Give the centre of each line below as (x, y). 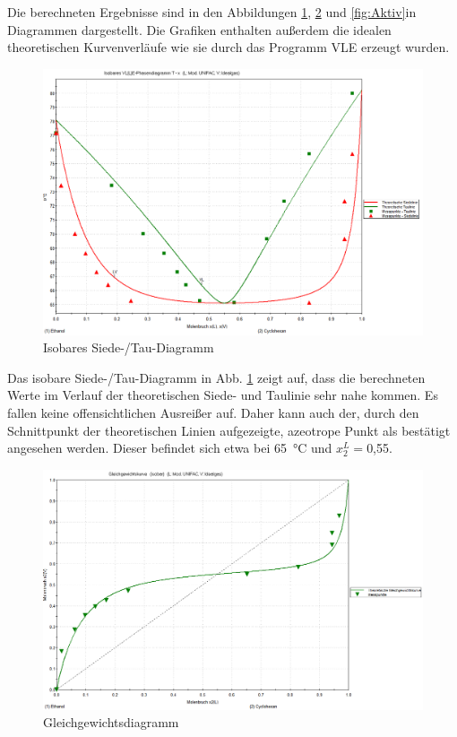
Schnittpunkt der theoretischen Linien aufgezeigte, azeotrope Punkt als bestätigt (229, 430)
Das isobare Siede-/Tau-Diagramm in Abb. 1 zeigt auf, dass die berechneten (216, 377)
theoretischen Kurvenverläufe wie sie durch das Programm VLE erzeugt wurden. (228, 47)
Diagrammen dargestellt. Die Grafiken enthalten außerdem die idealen (199, 29)
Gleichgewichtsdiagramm (111, 722)
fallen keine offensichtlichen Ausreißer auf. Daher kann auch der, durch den (213, 413)
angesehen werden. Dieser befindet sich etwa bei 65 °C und (170, 448)
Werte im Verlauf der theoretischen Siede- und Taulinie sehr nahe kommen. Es (223, 395)
